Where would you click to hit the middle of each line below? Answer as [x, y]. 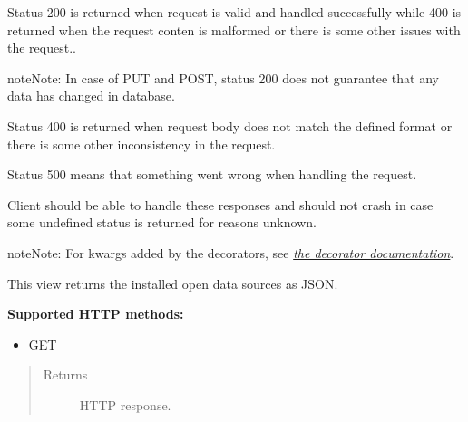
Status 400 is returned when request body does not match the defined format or [230, 125]
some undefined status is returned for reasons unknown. [162, 222]
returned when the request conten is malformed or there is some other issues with [234, 29]
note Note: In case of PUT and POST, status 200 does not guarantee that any [223, 77]
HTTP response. [125, 404]
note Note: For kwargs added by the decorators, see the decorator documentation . [231, 252]
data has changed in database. [91, 96]
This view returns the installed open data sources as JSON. [173, 283]
